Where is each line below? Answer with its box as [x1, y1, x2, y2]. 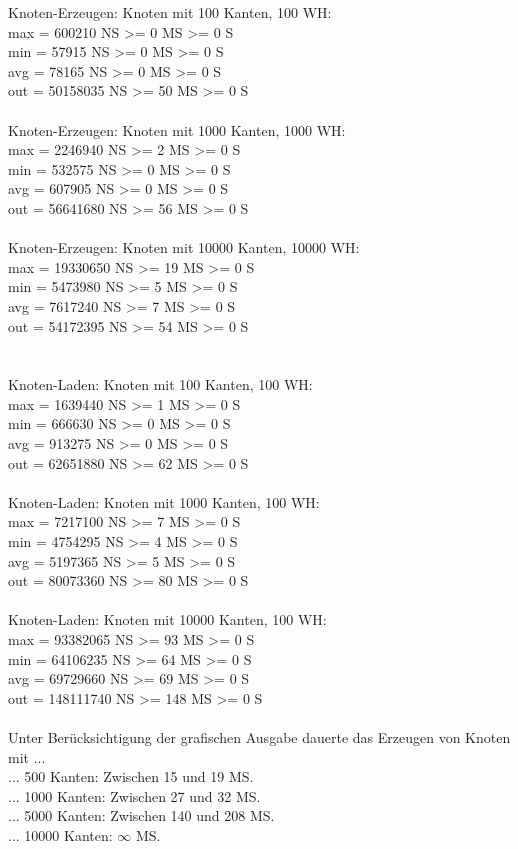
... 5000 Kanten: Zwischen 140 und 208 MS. [8, 805, 275, 826]
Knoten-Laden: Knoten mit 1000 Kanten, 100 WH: [8, 491, 320, 512]
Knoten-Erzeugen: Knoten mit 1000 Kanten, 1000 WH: [8, 119, 346, 140]
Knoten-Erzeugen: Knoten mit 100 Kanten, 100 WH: [8, 2, 332, 22]
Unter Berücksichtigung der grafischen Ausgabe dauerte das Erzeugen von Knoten [8, 726, 511, 747]
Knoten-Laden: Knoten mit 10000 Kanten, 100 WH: [8, 609, 327, 630]
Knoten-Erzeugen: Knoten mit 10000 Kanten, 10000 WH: [8, 237, 360, 258]
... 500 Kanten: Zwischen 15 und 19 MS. [8, 766, 254, 787]
